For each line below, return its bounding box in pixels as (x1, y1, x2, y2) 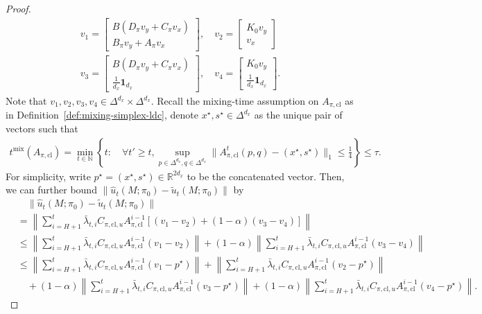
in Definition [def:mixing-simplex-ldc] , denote (6, 107, 198, 122)
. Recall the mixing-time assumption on (150, 94, 319, 107)
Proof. (6, 1, 31, 15)
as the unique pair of (254, 107, 343, 122)
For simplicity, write (6, 168, 91, 183)
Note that (6, 94, 47, 107)
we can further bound (6, 182, 97, 197)
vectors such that (6, 121, 78, 136)
